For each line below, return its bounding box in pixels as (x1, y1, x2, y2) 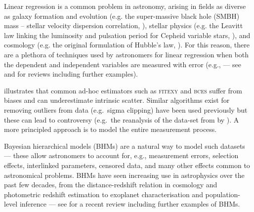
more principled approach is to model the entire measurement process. (4, 124, 217, 134)
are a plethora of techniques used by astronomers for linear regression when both (4, 49, 249, 59)
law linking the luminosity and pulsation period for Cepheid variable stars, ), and (4, 30, 251, 40)
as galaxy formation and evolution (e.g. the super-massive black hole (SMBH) (4, 10, 240, 21)
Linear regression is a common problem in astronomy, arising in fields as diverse (4, 1, 246, 11)
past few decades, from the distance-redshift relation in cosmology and (4, 179, 217, 190)
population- (205, 189, 240, 199)
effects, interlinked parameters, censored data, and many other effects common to (4, 160, 250, 170)
